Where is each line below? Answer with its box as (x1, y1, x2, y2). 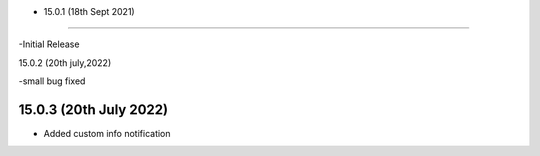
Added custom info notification (43, 128, 171, 140)
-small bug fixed (18, 75, 86, 87)
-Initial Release (18, 38, 80, 50)
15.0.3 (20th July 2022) (18, 101, 169, 118)
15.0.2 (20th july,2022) (18, 56, 112, 69)
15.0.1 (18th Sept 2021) (43, 6, 135, 17)
